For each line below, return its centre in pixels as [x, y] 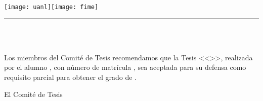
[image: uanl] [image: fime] [51, 7]
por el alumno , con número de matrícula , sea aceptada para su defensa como [125, 67]
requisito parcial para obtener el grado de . [71, 77]
